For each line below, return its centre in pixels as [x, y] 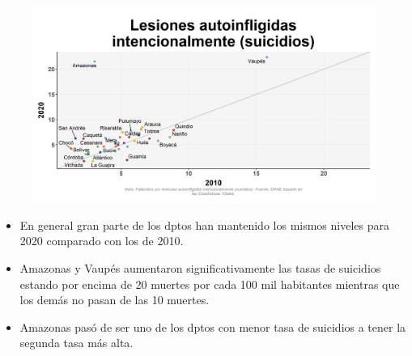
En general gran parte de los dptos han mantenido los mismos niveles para [204, 225]
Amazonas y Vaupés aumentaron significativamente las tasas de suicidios [200, 268]
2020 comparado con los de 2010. [102, 241]
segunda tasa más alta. [76, 343]
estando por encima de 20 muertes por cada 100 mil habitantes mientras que [210, 284]
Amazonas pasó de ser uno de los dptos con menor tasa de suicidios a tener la [213, 326]
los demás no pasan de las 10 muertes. [115, 300]
